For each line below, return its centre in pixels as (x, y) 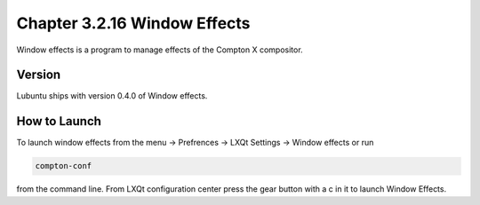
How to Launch (59, 121)
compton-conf (64, 166)
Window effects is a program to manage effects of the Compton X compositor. (160, 50)
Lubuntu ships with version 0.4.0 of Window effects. (112, 96)
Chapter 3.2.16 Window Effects (133, 23)
